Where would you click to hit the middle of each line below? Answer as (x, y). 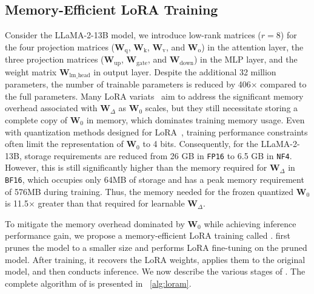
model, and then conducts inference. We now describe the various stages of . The (155, 271)
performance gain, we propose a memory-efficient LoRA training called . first (148, 235)
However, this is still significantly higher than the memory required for (136, 167)
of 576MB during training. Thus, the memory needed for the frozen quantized (149, 191)
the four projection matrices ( (60, 46)
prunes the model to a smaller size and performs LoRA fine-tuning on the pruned (156, 247)
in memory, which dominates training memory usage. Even (195, 119)
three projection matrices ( (55, 59)
